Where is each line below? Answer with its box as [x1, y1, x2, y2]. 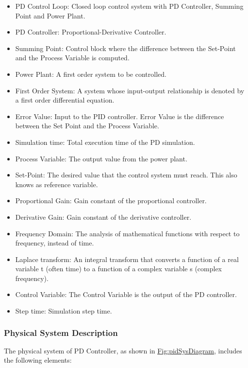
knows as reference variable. [15, 179, 98, 189]
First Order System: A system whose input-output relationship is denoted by [15, 85, 245, 95]
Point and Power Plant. [15, 10, 85, 20]
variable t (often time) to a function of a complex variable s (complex [15, 263, 222, 274]
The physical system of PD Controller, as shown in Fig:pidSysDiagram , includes [4, 345, 242, 355]
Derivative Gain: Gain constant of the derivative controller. [15, 211, 192, 222]
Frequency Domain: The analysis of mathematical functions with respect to [15, 228, 240, 238]
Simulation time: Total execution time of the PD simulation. [15, 137, 195, 147]
